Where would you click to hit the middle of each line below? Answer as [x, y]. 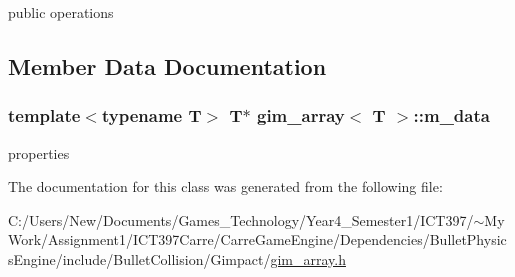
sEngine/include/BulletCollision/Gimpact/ [139, 258]
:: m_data [451, 115]
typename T [151, 115]
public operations [61, 12]
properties [39, 152]
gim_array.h [308, 258]
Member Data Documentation [167, 65]
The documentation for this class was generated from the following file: [225, 186]
